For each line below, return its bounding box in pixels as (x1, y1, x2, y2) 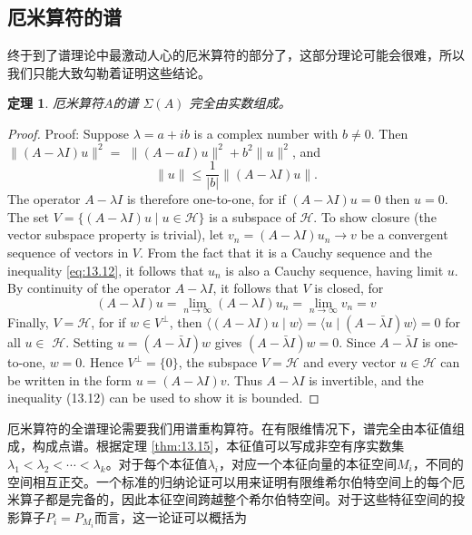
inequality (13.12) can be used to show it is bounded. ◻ (7, 388, 320, 407)
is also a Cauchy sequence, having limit (225, 260, 444, 279)
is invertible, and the (309, 370, 424, 389)
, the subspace (178, 353, 258, 372)
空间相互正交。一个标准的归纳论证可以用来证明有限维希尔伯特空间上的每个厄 (7, 472, 465, 491)
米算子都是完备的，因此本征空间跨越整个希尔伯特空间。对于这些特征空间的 (7, 490, 452, 509)
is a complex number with (193, 123, 339, 142)
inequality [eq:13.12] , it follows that (7, 260, 204, 279)
